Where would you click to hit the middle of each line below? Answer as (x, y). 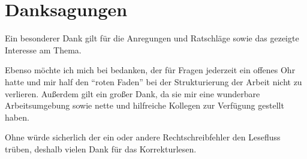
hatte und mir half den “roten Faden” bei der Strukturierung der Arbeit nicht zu (153, 81)
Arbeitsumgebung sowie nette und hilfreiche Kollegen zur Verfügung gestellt (145, 105)
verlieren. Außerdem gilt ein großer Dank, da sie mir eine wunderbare (133, 93)
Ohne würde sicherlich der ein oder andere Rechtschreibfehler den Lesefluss (143, 137)
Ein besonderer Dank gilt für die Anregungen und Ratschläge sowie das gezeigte (152, 38)
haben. (17, 117)
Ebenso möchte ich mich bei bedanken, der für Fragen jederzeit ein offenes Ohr (150, 70)
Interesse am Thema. (43, 49)
